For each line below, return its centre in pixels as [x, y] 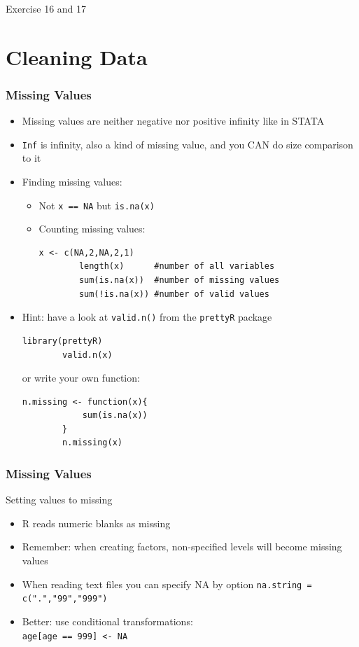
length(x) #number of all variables [177, 266]
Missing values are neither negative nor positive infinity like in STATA [173, 121]
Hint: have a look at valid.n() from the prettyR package [147, 317]
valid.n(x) [87, 355]
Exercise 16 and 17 [46, 8]
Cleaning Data [77, 56]
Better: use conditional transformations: [107, 621]
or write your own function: [81, 378]
